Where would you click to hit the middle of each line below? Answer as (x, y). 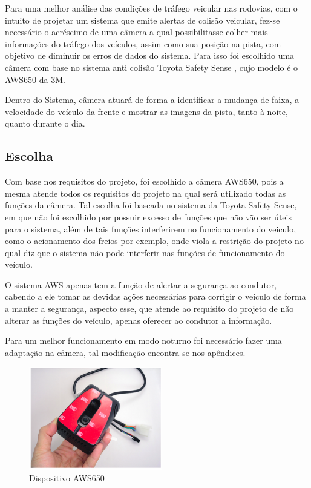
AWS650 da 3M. (35, 79)
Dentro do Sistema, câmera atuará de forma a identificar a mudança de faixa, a (152, 100)
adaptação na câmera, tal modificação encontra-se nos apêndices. (125, 352)
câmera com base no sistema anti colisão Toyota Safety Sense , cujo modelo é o (152, 67)
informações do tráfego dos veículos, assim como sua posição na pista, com (143, 43)
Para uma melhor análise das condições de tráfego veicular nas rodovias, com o (151, 8)
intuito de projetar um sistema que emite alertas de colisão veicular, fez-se (142, 20)
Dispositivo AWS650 (67, 478)
